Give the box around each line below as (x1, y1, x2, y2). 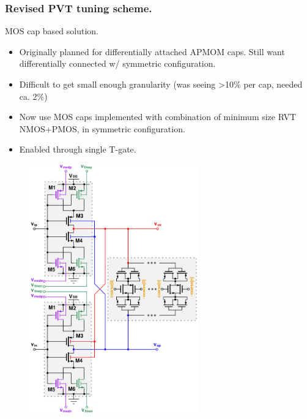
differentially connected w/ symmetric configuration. (19, 57, 216, 70)
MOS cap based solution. (5, 25, 99, 37)
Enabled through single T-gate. (19, 143, 136, 156)
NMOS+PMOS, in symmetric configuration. (19, 122, 185, 135)
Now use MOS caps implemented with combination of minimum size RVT (19, 110, 297, 123)
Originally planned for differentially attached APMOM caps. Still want (19, 45, 285, 58)
